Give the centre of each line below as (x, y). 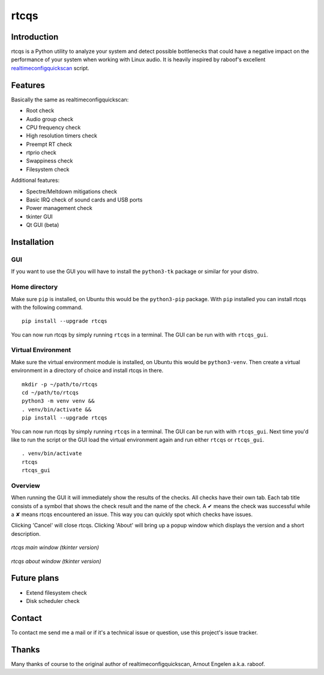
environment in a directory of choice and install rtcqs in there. (87, 370)
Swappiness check (49, 161)
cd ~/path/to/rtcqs (50, 393)
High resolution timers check (61, 136)
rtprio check (41, 152)
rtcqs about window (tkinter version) (56, 561)
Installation (32, 242)
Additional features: (35, 181)
